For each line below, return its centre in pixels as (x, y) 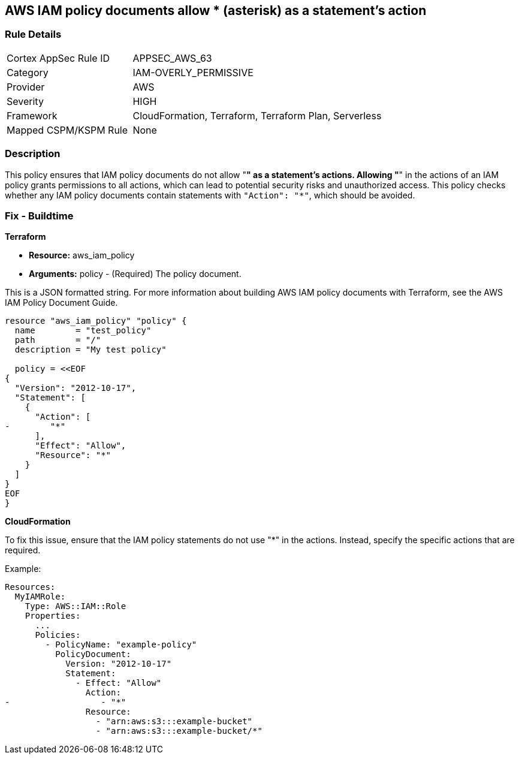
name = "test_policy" (83, 331)
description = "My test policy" (90, 350)
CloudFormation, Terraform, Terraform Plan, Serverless (257, 115)
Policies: (58, 635)
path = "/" (58, 340)
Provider (26, 87)
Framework (32, 115)
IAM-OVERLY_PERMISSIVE (193, 72)
